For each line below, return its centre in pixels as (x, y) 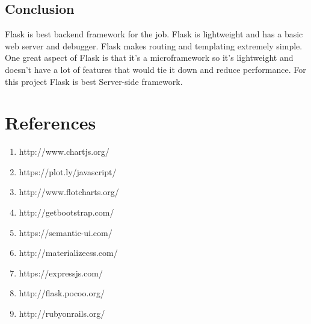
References (51, 123)
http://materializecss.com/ (68, 253)
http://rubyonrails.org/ (62, 313)
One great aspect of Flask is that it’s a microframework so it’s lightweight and (149, 58)
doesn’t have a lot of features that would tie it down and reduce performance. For (155, 69)
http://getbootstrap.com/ (66, 212)
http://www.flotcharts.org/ (69, 192)
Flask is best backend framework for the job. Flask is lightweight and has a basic (154, 34)
